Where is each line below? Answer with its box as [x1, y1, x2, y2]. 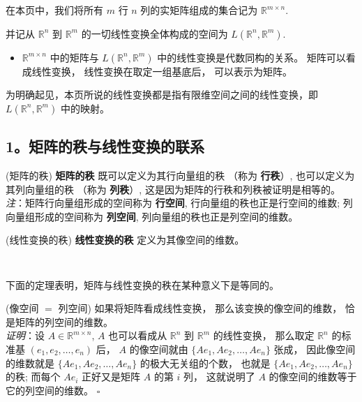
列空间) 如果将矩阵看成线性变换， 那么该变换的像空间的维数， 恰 [58, 301, 355, 315]
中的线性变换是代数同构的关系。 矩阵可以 [157, 50, 346, 64]
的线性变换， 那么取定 [213, 328, 315, 343]
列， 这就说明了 [183, 369, 255, 384]
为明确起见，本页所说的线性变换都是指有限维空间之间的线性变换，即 [6, 87, 318, 102]
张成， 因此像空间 [273, 341, 356, 356]
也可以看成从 [108, 328, 167, 343]
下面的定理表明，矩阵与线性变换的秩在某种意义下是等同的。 [6, 277, 279, 292]
